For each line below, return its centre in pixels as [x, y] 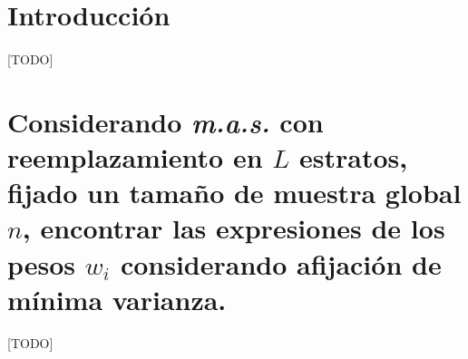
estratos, [354, 156]
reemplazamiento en [135, 156]
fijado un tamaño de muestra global [234, 193]
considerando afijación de [281, 263]
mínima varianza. [117, 299]
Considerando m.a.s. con [166, 121]
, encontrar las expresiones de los [234, 228]
